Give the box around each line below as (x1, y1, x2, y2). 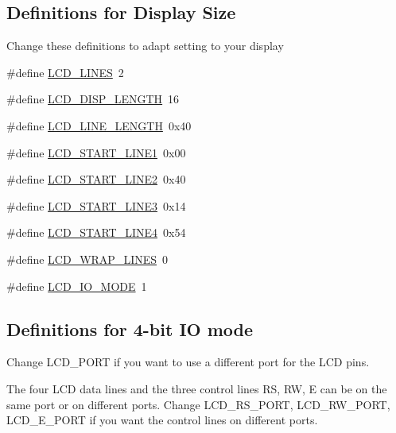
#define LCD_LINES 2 (6, 64, 124, 80)
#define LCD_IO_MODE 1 (6, 277, 147, 294)
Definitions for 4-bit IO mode (6, 316, 254, 341)
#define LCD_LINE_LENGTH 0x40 (6, 117, 192, 133)
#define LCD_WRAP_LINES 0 (6, 250, 169, 267)
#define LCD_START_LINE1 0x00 (6, 144, 186, 160)
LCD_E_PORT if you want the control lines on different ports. (6, 412, 318, 428)
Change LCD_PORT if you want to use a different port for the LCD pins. (6, 354, 370, 370)
